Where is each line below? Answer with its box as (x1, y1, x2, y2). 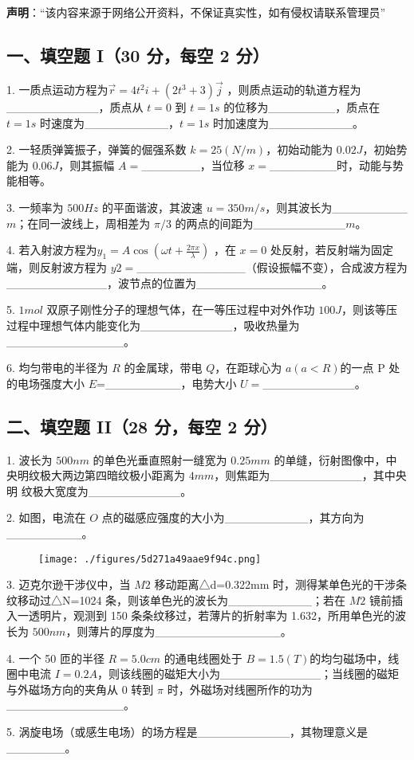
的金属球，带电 (124, 359, 203, 376)
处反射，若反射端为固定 (270, 241, 393, 258)
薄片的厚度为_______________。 (88, 622, 292, 639)
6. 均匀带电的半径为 (6, 359, 108, 376)
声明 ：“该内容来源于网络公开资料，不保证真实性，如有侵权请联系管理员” (6, 4, 386, 20)
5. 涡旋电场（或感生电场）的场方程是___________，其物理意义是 (6, 723, 369, 739)
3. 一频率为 (6, 198, 64, 215)
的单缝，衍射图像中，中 (274, 451, 397, 468)
